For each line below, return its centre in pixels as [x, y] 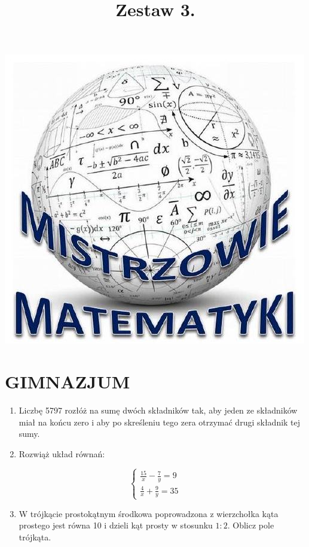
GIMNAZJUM [68, 382]
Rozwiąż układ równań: [62, 453]
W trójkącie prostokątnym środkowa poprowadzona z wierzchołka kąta [149, 513]
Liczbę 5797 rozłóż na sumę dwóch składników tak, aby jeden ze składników [158, 410]
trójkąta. [35, 537]
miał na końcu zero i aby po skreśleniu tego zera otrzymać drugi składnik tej [160, 422]
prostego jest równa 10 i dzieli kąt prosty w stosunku [116, 525]
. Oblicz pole [251, 525]
